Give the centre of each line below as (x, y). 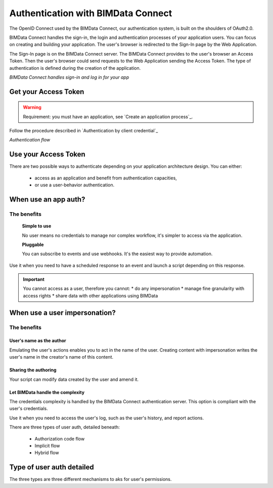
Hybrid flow (47, 453)
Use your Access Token (47, 154)
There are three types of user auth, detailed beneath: (64, 427)
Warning (32, 107)
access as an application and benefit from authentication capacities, (106, 178)
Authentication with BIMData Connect (91, 13)
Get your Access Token (47, 92)
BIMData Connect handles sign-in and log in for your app (69, 77)
